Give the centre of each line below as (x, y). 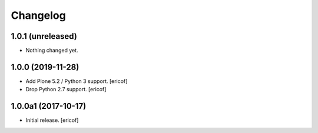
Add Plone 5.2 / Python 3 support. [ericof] (77, 81)
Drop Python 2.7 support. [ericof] (66, 89)
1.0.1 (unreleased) (44, 36)
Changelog (38, 15)
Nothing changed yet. (52, 51)
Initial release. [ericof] (52, 120)
